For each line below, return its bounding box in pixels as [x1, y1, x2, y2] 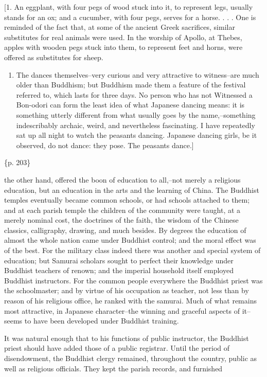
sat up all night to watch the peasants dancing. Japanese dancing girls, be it [16, 130, 257, 140]
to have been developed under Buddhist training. [24, 315, 179, 326]
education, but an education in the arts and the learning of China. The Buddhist [4, 184, 259, 195]
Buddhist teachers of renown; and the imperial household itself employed [4, 265, 234, 276]
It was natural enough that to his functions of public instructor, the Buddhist [4, 332, 249, 343]
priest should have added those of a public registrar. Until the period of [4, 343, 230, 353]
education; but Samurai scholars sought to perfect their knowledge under [4, 255, 234, 265]
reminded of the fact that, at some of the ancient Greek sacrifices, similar [4, 22, 235, 32]
